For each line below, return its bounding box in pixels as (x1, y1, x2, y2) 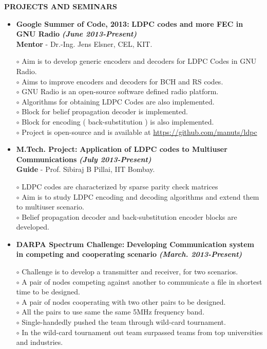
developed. (16, 221, 49, 232)
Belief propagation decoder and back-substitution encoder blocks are (22, 211, 237, 222)
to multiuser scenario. (16, 201, 84, 212)
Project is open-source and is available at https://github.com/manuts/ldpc (22, 126, 257, 137)
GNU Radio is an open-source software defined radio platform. (22, 86, 219, 97)
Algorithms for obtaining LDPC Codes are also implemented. (22, 96, 215, 107)
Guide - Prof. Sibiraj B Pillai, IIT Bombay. (16, 164, 155, 174)
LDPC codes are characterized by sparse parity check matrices (22, 181, 218, 191)
